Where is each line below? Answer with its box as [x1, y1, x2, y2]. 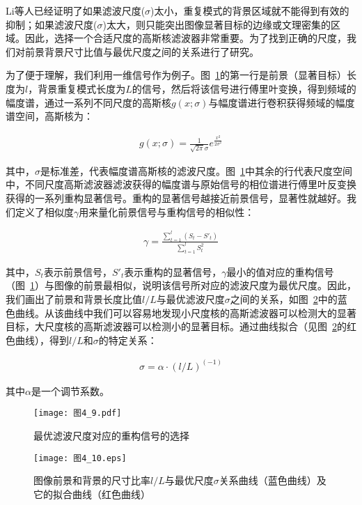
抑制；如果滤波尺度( [6, 17, 97, 31]
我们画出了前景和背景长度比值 [6, 292, 142, 306]
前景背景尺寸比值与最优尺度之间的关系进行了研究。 [24, 44, 259, 59]
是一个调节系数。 [31, 383, 109, 398]
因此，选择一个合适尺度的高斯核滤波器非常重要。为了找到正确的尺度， [24, 31, 347, 45]
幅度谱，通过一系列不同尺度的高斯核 [6, 95, 171, 109]
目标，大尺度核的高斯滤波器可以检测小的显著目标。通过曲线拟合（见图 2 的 [6, 319, 347, 334]
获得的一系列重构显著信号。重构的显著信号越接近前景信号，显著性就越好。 [6, 190, 347, 205]
